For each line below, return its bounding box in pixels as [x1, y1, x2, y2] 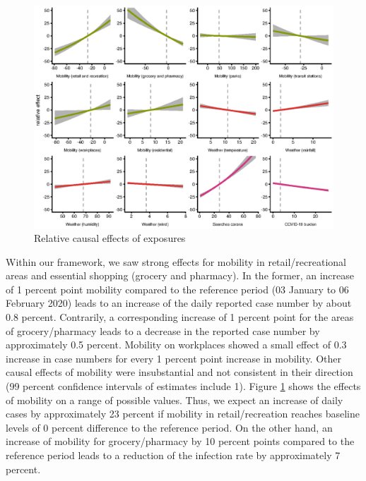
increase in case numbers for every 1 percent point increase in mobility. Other [6, 351, 342, 365]
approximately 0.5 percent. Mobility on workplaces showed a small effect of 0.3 [6, 337, 347, 352]
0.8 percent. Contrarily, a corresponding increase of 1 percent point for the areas [6, 310, 354, 324]
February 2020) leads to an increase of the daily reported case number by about [6, 296, 352, 310]
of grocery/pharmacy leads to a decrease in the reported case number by [6, 323, 320, 338]
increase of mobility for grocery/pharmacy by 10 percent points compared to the [6, 434, 355, 449]
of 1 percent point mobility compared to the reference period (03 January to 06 [6, 281, 349, 296]
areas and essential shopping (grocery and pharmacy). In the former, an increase [6, 268, 354, 283]
